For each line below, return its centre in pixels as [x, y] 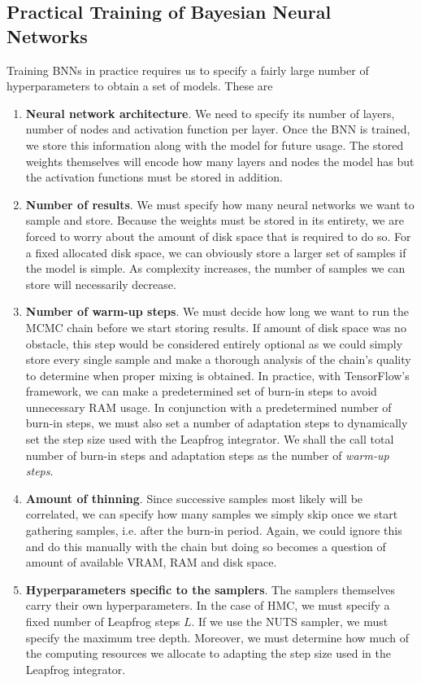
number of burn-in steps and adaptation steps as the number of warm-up [207, 455]
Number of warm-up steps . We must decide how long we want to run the [217, 311]
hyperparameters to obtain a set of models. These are [140, 86]
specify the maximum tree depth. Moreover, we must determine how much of [217, 637]
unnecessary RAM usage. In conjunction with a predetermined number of [208, 407]
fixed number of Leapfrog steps [103, 621]
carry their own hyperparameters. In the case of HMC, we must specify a [208, 605]
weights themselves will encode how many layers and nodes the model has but [220, 161]
